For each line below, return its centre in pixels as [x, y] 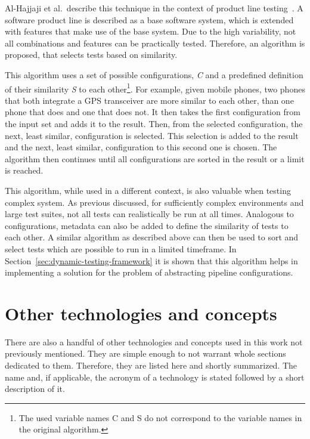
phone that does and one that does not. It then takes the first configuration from [153, 112]
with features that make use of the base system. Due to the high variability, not [151, 31]
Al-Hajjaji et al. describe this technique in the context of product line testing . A [154, 8]
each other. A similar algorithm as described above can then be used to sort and [152, 237]
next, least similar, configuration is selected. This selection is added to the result [152, 135]
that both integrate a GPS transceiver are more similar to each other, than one [149, 100]
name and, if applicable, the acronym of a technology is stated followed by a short [155, 377]
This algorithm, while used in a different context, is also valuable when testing [148, 190]
